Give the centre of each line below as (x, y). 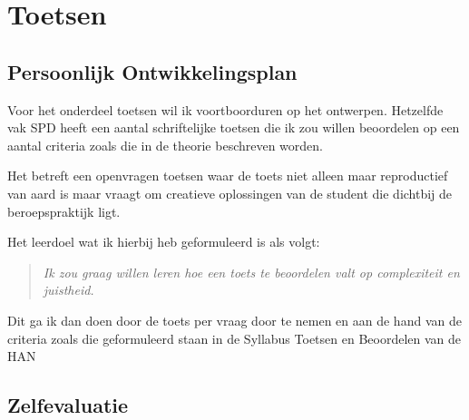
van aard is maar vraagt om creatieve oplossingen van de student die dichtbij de (230, 193)
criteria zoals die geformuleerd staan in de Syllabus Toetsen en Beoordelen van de (234, 338)
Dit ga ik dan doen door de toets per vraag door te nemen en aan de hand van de (234, 320)
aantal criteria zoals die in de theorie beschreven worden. (165, 145)
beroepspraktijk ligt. (64, 211)
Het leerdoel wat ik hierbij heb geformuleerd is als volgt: (164, 242)
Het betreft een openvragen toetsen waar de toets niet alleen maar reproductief (228, 176)
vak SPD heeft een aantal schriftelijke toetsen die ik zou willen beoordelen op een (234, 127)
